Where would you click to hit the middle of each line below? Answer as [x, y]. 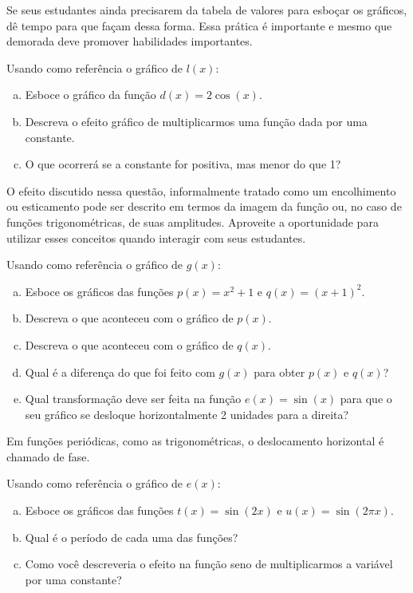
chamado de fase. [48, 456]
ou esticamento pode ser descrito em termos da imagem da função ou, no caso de [204, 206]
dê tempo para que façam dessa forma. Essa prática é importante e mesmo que [199, 25]
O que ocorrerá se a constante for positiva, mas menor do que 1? [183, 164]
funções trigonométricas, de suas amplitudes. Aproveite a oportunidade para [193, 221]
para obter [279, 372]
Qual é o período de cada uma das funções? [132, 537]
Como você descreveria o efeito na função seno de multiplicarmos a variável [209, 564]
